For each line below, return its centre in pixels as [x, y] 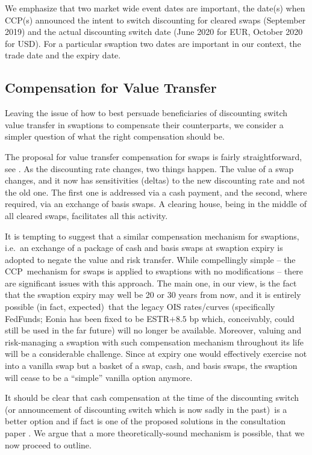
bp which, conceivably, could [242, 318]
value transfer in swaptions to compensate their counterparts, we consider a [144, 124]
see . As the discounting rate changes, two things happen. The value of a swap [149, 168]
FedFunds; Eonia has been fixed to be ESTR [87, 318]
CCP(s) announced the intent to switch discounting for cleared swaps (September [155, 20]
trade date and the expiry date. [63, 55]
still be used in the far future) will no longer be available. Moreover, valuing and [153, 330]
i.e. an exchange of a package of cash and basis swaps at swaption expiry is [144, 248]
